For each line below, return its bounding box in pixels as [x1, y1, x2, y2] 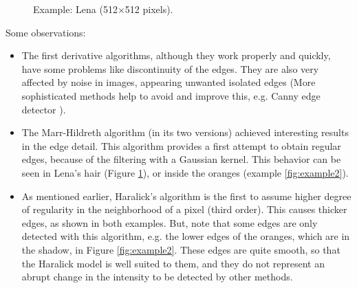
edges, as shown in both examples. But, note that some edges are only [21, 215, 318, 230]
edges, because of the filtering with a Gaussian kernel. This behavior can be [21, 152, 341, 166]
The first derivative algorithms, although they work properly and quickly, [21, 48, 331, 63]
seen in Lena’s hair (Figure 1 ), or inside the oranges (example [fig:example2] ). [21, 165, 349, 179]
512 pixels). [125, 2, 173, 16]
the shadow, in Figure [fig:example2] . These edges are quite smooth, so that [21, 242, 340, 256]
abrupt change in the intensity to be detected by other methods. [21, 269, 293, 284]
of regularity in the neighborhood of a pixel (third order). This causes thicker [21, 202, 347, 217]
